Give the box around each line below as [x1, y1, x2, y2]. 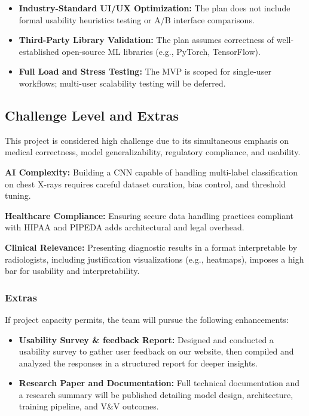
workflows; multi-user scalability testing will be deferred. [19, 76, 226, 89]
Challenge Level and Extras [5, 106, 179, 124]
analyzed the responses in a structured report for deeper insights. [19, 356, 258, 369]
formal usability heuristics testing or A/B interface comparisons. [19, 13, 255, 26]
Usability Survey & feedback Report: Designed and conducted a [19, 333, 274, 346]
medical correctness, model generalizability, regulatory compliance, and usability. [5, 146, 301, 158]
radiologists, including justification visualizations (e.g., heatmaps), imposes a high [5, 252, 304, 265]
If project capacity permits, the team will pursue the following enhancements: [5, 313, 289, 325]
